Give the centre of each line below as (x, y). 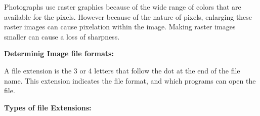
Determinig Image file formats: (59, 53)
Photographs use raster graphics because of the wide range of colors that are (123, 7)
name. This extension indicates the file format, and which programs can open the (130, 80)
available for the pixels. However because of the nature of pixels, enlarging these (128, 16)
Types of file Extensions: (48, 107)
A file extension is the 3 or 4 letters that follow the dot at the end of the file (122, 70)
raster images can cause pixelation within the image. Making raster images (120, 27)
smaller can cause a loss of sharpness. (62, 36)
